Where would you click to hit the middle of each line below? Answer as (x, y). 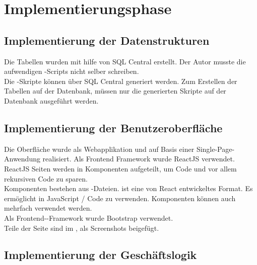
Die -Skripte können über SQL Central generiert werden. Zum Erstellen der (121, 81)
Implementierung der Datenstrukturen (107, 40)
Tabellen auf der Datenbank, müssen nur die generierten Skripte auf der (115, 91)
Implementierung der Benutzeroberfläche (113, 127)
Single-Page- (215, 149)
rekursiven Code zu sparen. (46, 178)
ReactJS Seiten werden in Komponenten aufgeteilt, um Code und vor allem (120, 168)
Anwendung (22, 159)
